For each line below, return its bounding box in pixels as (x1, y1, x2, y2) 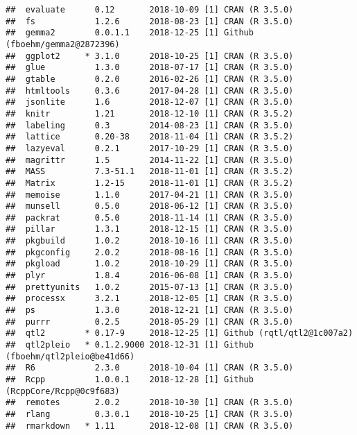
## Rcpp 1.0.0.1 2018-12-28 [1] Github (6, 375, 254, 384)
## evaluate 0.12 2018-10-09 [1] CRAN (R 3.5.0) (6, 5, 294, 15)
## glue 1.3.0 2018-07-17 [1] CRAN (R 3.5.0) (6, 62, 294, 73)
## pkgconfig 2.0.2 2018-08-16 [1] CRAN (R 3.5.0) (6, 247, 294, 257)
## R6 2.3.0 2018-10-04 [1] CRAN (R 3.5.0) (6, 363, 294, 373)
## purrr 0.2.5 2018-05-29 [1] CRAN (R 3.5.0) (6, 316, 294, 327)
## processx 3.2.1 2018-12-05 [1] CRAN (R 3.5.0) (6, 293, 294, 304)
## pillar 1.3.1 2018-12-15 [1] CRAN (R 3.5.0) (6, 224, 294, 234)
